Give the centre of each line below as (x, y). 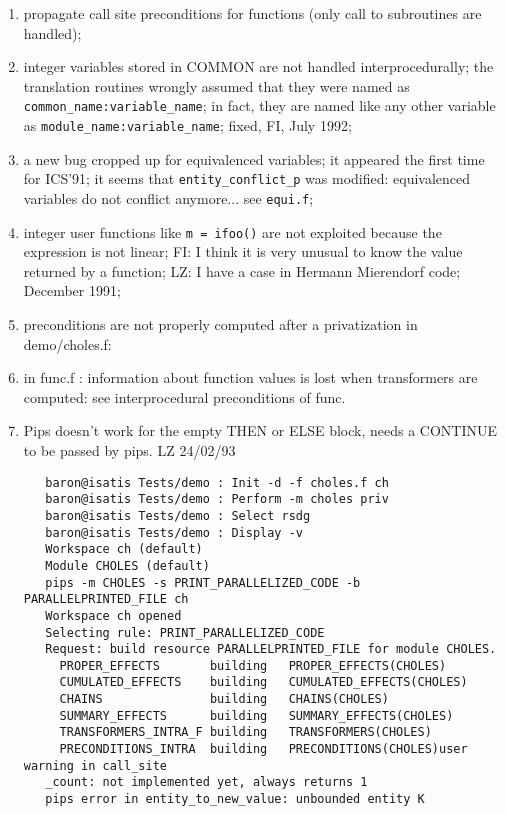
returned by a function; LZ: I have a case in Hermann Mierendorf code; (242, 270)
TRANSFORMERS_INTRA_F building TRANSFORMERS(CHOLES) (245, 732)
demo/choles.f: (67, 343)
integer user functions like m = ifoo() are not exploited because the (232, 231)
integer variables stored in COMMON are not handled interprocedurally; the (258, 66)
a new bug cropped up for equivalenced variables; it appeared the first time (254, 158)
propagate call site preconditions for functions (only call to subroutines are (252, 13)
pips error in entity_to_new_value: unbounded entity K (235, 799)
